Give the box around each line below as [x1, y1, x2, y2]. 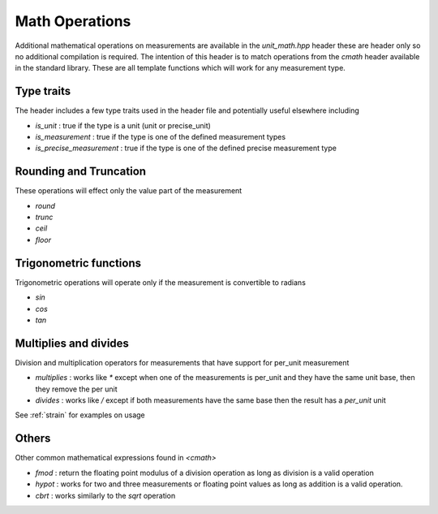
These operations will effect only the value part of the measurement [15, 186, 243, 196]
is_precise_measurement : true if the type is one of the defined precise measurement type [35, 143, 337, 153]
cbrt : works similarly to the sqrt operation [35, 490, 176, 500]
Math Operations [15, 12, 131, 30]
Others [15, 431, 51, 446]
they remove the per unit [35, 384, 118, 394]
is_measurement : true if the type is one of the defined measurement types [35, 132, 286, 142]
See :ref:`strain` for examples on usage [15, 410, 145, 420]
